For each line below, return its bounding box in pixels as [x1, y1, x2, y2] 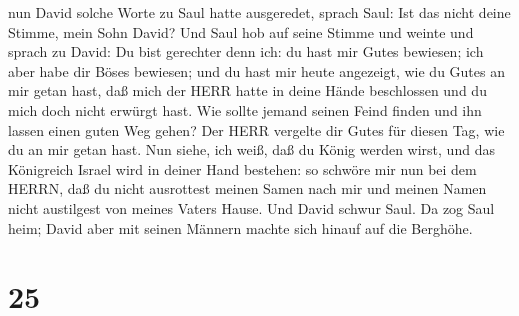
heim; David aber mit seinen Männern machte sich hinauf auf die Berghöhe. [8, 217, 473, 238]
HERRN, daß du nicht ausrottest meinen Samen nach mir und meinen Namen [8, 178, 487, 199]
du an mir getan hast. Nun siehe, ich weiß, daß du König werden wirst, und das [8, 139, 495, 160]
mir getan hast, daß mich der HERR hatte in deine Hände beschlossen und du [8, 80, 487, 101]
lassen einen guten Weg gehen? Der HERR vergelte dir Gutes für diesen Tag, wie [8, 119, 505, 140]
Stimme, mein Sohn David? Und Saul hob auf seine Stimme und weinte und [8, 21, 474, 42]
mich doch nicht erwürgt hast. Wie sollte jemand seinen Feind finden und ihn [8, 99, 482, 120]
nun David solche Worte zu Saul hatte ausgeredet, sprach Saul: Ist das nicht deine [8, 2, 511, 22]
